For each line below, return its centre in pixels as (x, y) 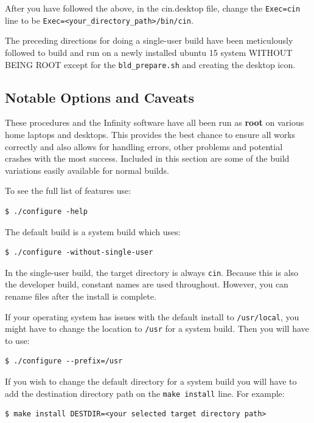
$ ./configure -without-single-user (79, 253)
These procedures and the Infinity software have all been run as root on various (155, 122)
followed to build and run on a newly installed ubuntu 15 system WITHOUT (149, 52)
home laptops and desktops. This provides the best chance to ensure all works (150, 134)
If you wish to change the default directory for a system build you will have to (151, 381)
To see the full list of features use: (68, 191)
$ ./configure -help (47, 211)
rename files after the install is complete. (81, 296)
